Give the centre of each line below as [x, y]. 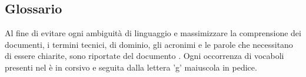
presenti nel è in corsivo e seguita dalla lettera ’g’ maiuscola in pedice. [131, 67]
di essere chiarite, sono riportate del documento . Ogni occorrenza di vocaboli [144, 56]
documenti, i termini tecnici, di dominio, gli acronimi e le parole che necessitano [149, 44]
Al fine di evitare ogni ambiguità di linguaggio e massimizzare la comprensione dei [153, 33]
